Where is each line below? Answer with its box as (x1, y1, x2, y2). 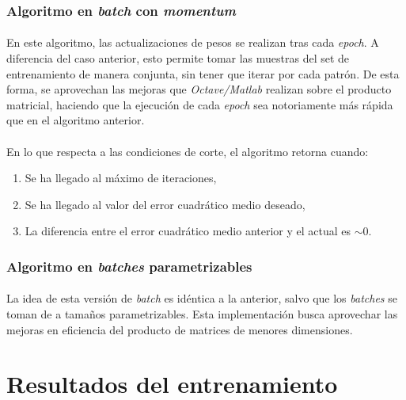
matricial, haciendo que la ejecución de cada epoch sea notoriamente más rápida (6, 96, 393, 112)
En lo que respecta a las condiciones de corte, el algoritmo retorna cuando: (6, 143, 369, 159)
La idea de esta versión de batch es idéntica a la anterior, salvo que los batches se (6, 290, 397, 307)
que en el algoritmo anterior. (6, 112, 145, 128)
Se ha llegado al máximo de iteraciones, (25, 170, 217, 186)
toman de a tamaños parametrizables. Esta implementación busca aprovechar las (6, 306, 398, 322)
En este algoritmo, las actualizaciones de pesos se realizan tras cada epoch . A (6, 34, 379, 51)
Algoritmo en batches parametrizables (6, 256, 252, 276)
